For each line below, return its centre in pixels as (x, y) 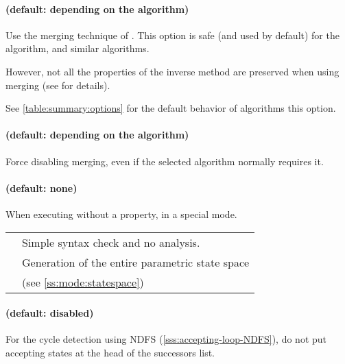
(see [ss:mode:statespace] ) (83, 282)
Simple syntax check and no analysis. (111, 242)
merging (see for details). (58, 85)
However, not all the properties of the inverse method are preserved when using (172, 71)
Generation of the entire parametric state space (136, 262)
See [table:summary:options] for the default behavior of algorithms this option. (171, 108)
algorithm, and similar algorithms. (78, 48)
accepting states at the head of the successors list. (110, 352)
